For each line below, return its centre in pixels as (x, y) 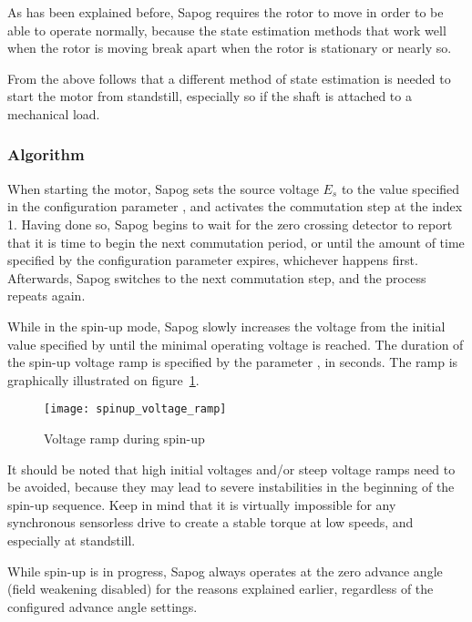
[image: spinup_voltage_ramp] (135, 409)
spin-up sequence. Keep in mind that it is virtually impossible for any (202, 504)
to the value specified (400, 188)
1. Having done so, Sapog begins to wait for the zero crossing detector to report (230, 224)
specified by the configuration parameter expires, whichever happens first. (213, 260)
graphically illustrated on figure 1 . (103, 379)
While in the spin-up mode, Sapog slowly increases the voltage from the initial (226, 326)
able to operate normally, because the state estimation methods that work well (227, 30)
